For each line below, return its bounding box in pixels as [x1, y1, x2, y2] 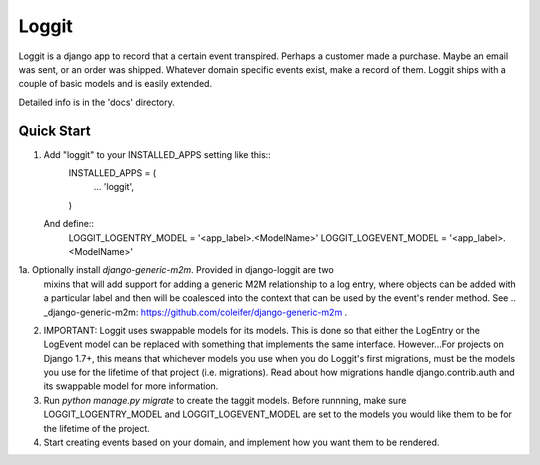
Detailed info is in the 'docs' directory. [18, 96, 175, 108]
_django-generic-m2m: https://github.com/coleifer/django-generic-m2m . [43, 306, 348, 318]
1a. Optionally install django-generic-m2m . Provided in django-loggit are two [18, 264, 334, 276]
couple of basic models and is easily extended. [18, 78, 213, 90]
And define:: [43, 218, 95, 230]
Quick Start [18, 122, 91, 139]
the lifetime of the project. [43, 422, 150, 434]
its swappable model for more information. [43, 380, 219, 392]
